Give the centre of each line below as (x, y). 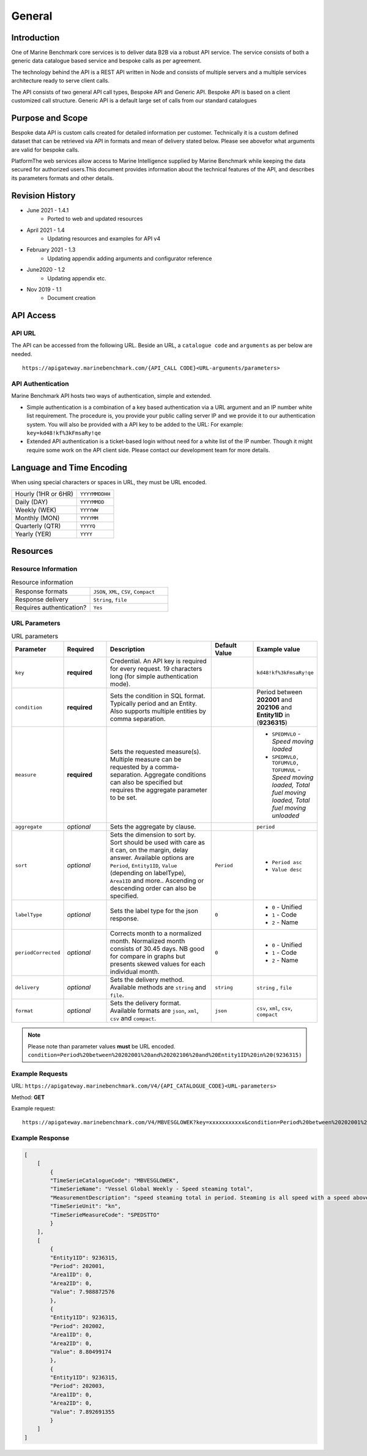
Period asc (287, 863)
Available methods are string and (158, 987)
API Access (34, 315)
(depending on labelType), (148, 873)
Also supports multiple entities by (158, 711)
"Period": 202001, (77, 1266)
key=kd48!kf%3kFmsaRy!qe (64, 433)
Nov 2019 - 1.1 (44, 289)
